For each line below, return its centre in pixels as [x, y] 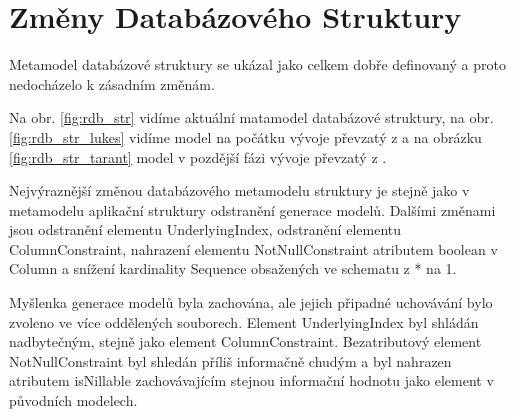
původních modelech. [73, 400]
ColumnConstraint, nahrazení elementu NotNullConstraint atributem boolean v [253, 248]
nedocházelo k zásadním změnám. [112, 83]
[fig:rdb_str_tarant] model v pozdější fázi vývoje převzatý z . [198, 156]
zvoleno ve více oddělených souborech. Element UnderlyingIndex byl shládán [244, 321]
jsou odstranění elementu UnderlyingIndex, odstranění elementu [205, 229]
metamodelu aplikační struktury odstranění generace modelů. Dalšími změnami [252, 209]
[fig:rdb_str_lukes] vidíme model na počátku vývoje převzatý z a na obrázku [245, 136]
